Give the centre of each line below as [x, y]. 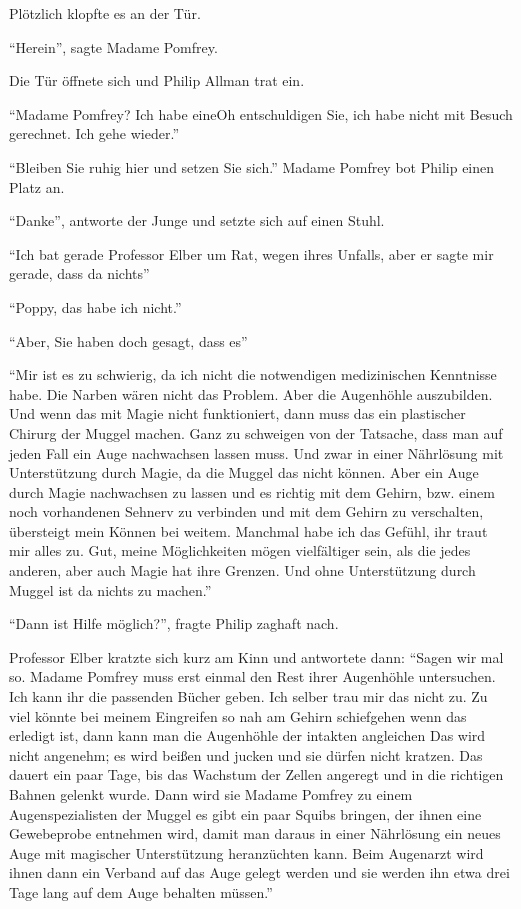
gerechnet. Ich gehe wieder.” [94, 133]
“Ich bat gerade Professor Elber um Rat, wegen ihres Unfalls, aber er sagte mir [251, 253]
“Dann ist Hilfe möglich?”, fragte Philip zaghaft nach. [174, 623]
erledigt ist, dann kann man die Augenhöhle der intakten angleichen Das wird [247, 735]
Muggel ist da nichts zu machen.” [110, 589]
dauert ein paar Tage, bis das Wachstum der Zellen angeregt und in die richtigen [256, 774]
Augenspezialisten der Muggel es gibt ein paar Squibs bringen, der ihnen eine [245, 813]
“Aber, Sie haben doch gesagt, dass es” [128, 340]
